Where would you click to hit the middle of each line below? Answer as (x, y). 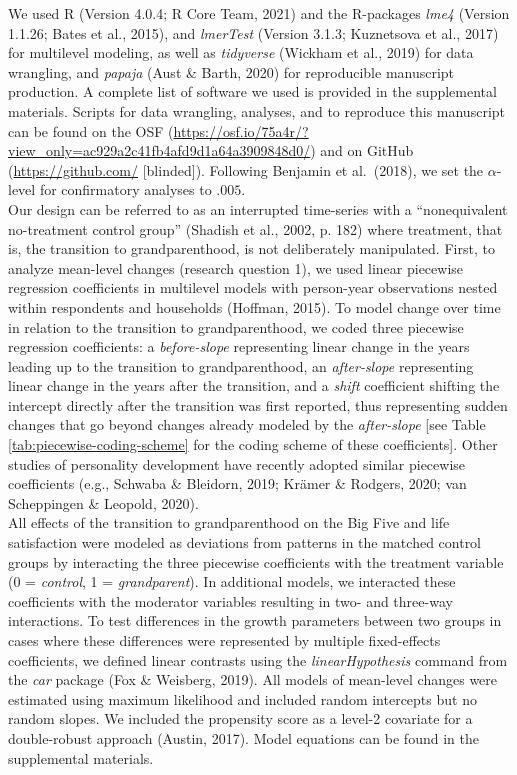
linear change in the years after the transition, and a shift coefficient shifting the (254, 385)
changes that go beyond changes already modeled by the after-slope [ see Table (247, 424)
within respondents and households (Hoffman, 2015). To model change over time (254, 306)
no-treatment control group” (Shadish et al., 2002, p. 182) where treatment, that (255, 228)
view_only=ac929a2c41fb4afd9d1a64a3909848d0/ (159, 150)
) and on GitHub (362, 150)
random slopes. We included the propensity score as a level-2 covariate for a (240, 718)
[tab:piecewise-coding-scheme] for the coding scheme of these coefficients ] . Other (253, 444)
